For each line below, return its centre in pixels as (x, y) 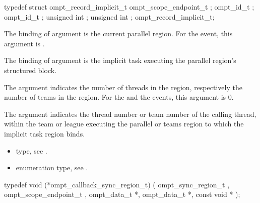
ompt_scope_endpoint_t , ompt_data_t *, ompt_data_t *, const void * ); (122, 194)
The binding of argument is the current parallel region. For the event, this (118, 33)
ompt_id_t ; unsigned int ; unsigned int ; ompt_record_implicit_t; (109, 16)
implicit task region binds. (45, 133)
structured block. (30, 70)
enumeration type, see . (52, 167)
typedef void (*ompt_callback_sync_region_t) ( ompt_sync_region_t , (117, 184)
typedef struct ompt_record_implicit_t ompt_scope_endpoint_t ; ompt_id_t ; (129, 7)
